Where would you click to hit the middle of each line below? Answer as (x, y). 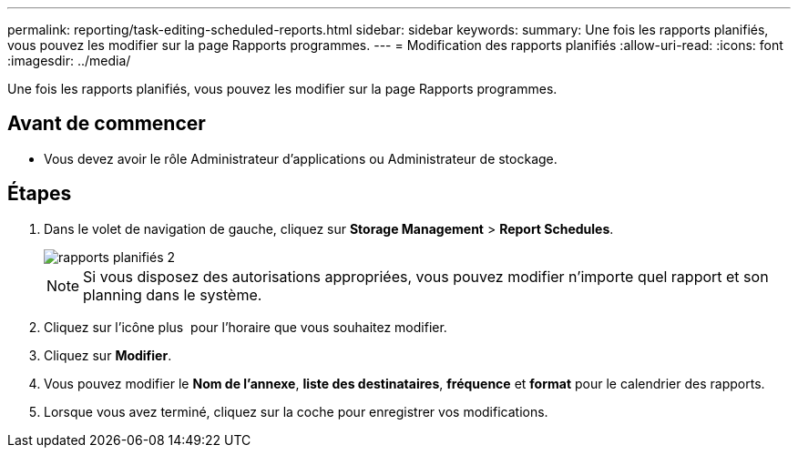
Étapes (40, 194)
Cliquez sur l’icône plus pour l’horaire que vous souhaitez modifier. (246, 327)
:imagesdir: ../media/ (69, 61)
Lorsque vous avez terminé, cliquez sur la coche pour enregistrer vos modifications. (296, 411)
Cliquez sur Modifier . (108, 355)
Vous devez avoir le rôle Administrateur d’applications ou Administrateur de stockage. (301, 158)
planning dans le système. (173, 294)
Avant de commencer (107, 124)
